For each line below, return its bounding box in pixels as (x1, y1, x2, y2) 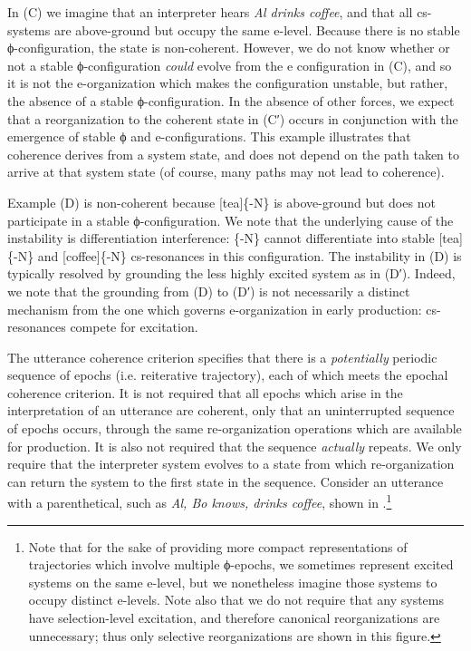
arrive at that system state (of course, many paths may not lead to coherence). (7, 162, 445, 181)
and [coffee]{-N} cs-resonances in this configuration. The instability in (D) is (37, 246, 462, 265)
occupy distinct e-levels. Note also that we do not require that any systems (28, 590, 445, 609)
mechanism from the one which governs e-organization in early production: (7, 299, 422, 318)
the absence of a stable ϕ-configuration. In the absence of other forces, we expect (7, 91, 455, 110)
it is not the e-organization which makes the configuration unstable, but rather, (7, 73, 448, 92)
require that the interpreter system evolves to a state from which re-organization (7, 454, 455, 473)
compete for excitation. (70, 317, 198, 336)
